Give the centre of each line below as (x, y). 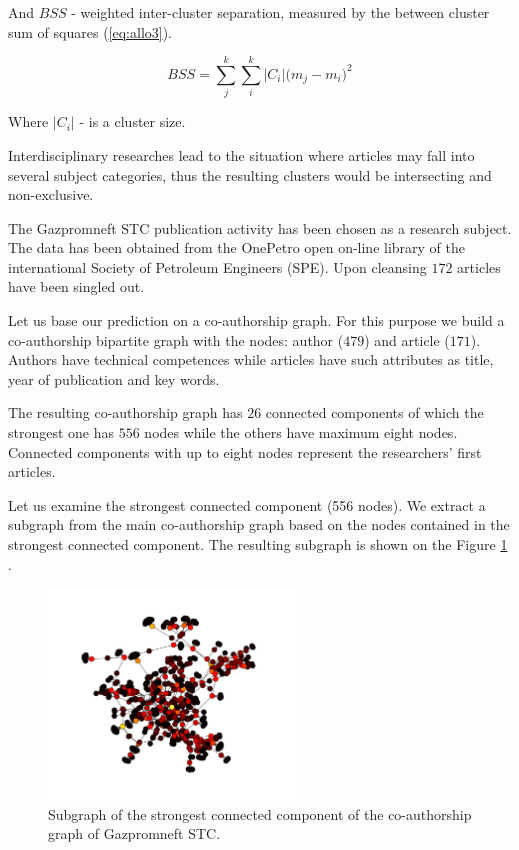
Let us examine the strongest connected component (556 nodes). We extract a (247, 504)
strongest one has (61, 432)
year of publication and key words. (114, 378)
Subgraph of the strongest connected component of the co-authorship (260, 813)
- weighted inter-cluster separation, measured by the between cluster (280, 12)
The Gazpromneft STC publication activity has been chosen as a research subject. (260, 227)
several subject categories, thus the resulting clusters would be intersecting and (250, 174)
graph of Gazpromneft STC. (134, 833)
